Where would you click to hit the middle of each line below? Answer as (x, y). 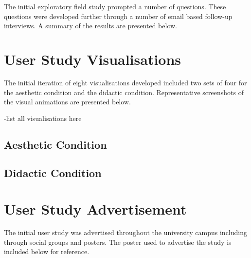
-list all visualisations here (43, 118)
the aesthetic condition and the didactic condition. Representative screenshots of (124, 92)
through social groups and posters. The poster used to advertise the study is (118, 242)
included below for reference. (47, 251)
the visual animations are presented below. (67, 102)
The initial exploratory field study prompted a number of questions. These (115, 6)
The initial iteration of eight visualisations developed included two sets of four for (125, 82)
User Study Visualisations (93, 59)
